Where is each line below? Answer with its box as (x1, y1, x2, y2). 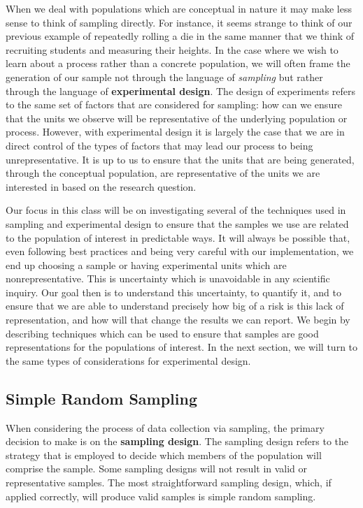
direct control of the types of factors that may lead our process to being (6, 138, 313, 152)
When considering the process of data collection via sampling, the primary (6, 420, 325, 435)
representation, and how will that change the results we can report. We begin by (6, 312, 350, 327)
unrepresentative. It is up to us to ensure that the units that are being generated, (6, 152, 355, 166)
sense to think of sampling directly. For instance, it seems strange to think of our (6, 15, 353, 29)
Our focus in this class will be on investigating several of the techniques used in (6, 203, 346, 217)
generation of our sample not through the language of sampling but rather (6, 69, 323, 84)
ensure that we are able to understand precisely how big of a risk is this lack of (6, 298, 344, 313)
